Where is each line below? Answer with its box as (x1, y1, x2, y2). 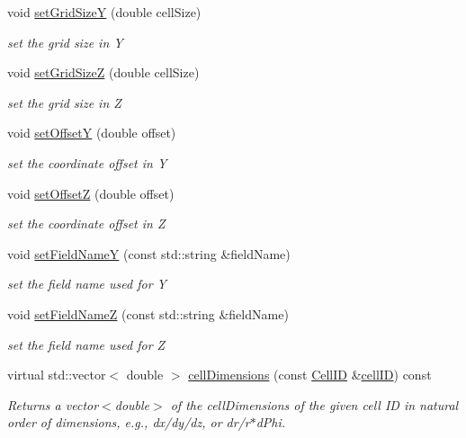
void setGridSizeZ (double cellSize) (7, 63, 200, 82)
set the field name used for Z (7, 335, 166, 353)
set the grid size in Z (7, 93, 121, 112)
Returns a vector (7, 395, 99, 414)
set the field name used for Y (7, 274, 166, 293)
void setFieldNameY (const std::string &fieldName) (7, 244, 291, 263)
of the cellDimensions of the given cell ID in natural (170, 395, 459, 414)
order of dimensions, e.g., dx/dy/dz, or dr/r (7, 413, 250, 432)
